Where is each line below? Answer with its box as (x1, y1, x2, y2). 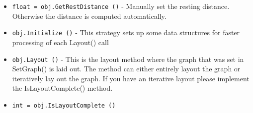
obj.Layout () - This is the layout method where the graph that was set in (12, 54, 244, 64)
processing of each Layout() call (12, 37, 109, 47)
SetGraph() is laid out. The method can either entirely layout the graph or (12, 63, 241, 74)
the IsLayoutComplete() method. (12, 83, 113, 93)
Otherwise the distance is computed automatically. (12, 10, 167, 21)
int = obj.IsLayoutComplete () (12, 102, 116, 109)
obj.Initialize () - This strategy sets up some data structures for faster (12, 27, 240, 38)
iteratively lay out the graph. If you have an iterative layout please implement (12, 73, 250, 83)
